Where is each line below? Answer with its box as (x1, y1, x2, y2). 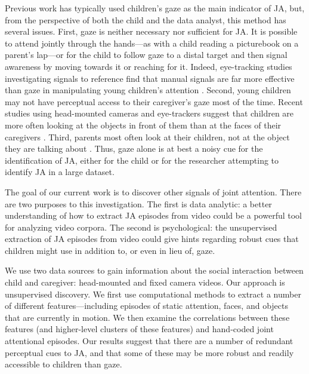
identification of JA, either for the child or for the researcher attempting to (5, 154, 279, 166)
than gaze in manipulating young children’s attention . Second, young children (5, 84, 291, 96)
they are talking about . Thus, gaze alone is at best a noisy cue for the (5, 142, 263, 155)
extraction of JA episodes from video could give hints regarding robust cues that (5, 232, 299, 245)
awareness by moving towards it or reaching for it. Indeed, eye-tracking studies (5, 60, 292, 72)
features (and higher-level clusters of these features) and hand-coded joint (5, 323, 274, 335)
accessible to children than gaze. (5, 358, 122, 370)
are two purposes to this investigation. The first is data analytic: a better (5, 197, 272, 210)
